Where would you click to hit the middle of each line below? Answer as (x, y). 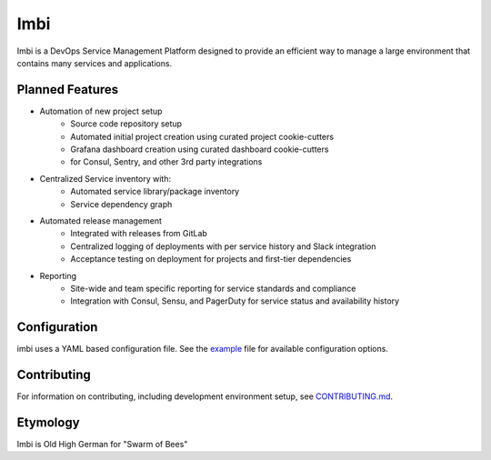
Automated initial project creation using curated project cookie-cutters (202, 136)
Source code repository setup (126, 124)
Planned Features (68, 90)
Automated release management (101, 220)
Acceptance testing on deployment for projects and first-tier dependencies (211, 259)
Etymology (49, 422)
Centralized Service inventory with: (105, 178)
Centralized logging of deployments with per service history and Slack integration (223, 246)
